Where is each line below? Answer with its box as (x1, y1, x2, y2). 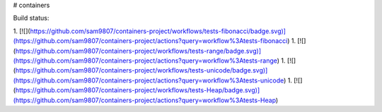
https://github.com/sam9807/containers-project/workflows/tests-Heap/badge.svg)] (15, 86, 260, 94)
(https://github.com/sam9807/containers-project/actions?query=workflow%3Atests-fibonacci (13, 37, 288, 45)
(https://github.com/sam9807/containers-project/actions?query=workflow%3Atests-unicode (13, 76, 284, 85)
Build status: (13, 14, 50, 23)
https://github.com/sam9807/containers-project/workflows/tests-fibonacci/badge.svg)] (30, 27, 286, 35)
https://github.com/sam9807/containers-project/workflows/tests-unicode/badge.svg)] (15, 66, 268, 75)
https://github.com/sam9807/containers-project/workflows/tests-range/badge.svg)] (15, 46, 262, 55)
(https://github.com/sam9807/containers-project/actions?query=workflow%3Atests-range (13, 56, 277, 65)
